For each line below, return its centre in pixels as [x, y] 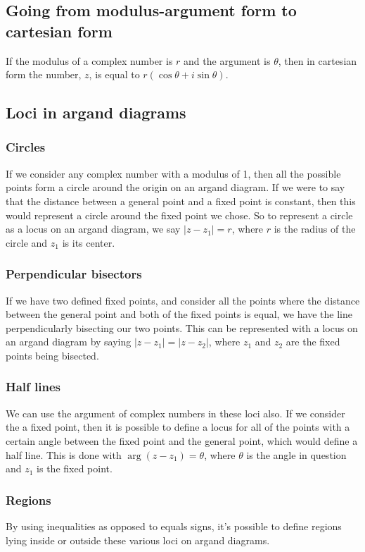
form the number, [44, 74]
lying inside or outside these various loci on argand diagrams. [138, 540]
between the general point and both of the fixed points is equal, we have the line [179, 314]
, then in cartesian [318, 60]
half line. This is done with [64, 454]
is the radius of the [315, 229]
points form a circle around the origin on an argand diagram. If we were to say [175, 187]
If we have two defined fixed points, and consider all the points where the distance [183, 300]
